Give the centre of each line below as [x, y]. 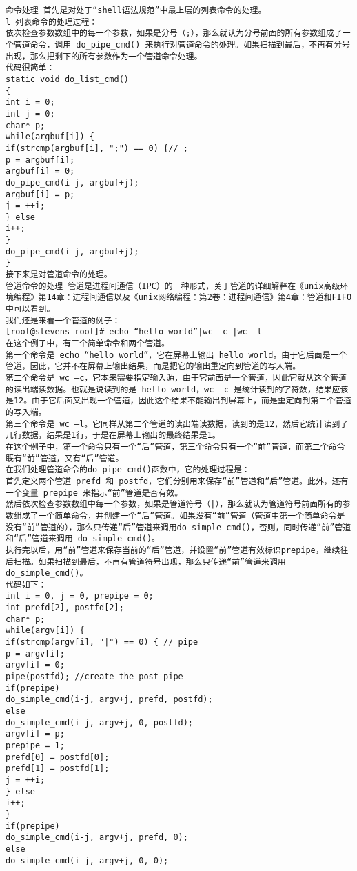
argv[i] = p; [35, 734]
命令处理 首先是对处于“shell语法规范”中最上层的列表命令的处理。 [136, 10]
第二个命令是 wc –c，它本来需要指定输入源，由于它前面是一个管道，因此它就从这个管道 [176, 378]
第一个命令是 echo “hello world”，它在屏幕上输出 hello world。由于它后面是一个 [176, 355]
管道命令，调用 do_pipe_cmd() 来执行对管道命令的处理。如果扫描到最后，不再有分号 [182, 44]
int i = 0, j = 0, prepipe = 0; [80, 596]
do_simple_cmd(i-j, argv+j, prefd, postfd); [109, 700]
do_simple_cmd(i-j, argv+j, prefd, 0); [97, 838]
